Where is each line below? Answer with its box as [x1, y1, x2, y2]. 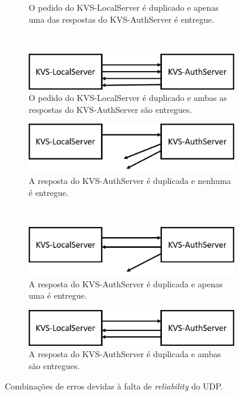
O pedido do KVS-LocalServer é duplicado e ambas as [29, 91, 227, 104]
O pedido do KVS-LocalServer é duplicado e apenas [29, 1, 219, 13]
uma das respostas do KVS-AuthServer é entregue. [29, 13, 215, 25]
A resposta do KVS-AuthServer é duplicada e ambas [29, 348, 221, 360]
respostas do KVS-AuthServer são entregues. [29, 103, 192, 115]
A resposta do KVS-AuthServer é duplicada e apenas [29, 277, 223, 290]
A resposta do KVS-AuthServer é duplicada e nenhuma [29, 174, 231, 187]
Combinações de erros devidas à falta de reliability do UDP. [5, 379, 223, 392]
